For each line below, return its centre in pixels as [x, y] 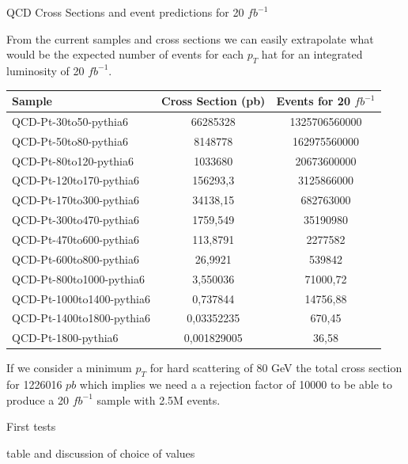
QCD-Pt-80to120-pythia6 [73, 160]
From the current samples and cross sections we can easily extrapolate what [190, 38]
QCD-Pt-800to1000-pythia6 [79, 278]
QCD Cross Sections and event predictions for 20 [125, 12]
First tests [31, 426]
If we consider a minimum [69, 368]
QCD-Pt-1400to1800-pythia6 [81, 318]
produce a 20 [38, 399]
